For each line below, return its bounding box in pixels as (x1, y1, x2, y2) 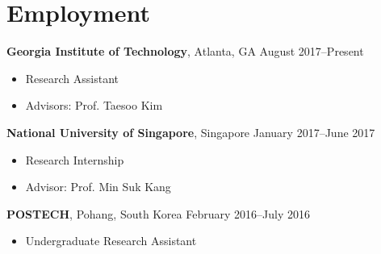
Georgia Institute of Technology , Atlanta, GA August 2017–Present (6, 43, 364, 60)
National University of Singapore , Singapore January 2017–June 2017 (6, 123, 375, 140)
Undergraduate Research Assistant (25, 232, 197, 249)
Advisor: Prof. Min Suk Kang (25, 178, 171, 195)
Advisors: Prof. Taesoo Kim (25, 97, 163, 114)
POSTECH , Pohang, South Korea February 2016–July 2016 (6, 205, 310, 222)
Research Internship (25, 151, 124, 168)
